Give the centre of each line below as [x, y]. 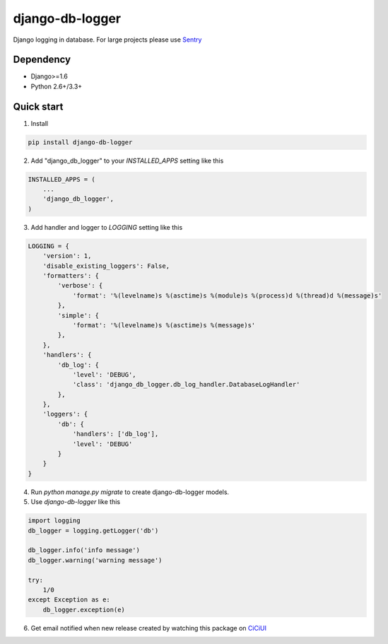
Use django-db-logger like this [75, 502]
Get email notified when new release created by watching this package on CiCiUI [148, 628]
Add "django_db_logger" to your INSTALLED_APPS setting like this [127, 160]
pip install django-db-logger [80, 142]
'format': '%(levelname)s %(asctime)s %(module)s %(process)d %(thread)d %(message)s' [227, 295]
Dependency [42, 60]
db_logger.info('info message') [84, 550]
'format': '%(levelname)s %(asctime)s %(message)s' [164, 325]
